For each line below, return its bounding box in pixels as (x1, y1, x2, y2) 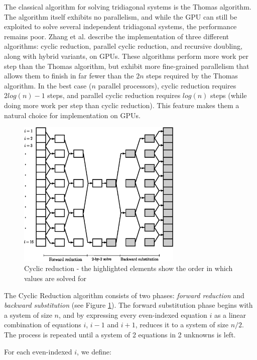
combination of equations (4, 319, 81, 330)
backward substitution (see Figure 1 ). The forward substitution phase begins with (4, 300, 253, 310)
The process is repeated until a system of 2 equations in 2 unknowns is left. (4, 329, 236, 339)
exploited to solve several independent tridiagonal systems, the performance (4, 21, 237, 32)
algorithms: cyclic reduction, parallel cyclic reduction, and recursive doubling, (4, 41, 242, 51)
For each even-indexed (4, 346, 72, 356)
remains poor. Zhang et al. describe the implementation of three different (4, 31, 229, 41)
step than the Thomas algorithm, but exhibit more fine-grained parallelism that (4, 60, 249, 71)
